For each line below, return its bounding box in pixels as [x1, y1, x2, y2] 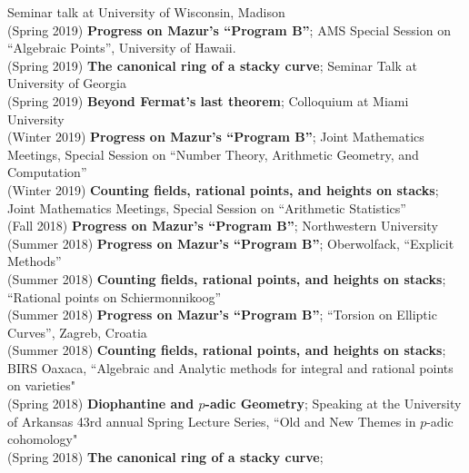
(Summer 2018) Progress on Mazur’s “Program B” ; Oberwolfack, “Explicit [7, 233, 454, 252]
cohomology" [7, 429, 78, 448]
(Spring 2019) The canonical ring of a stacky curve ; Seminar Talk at [7, 55, 418, 74]
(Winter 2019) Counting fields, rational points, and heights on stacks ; [7, 180, 439, 199]
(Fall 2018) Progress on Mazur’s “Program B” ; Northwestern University [7, 216, 438, 235]
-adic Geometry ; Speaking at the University [205, 394, 462, 413]
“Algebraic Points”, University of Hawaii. [7, 38, 236, 57]
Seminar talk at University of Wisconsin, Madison [7, 3, 285, 21]
